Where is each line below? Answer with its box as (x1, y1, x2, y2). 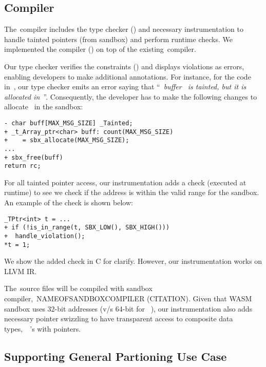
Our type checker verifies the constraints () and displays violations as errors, (4, 61, 244, 71)
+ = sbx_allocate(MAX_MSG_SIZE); (4, 137, 129, 144)
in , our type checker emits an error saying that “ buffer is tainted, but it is (4, 81, 246, 92)
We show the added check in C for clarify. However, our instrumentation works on (4, 256, 262, 266)
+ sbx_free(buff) (4, 153, 63, 161)
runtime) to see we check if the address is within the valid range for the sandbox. (4, 187, 259, 198)
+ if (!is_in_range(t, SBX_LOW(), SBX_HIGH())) (4, 224, 170, 231)
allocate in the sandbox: (4, 101, 83, 112)
